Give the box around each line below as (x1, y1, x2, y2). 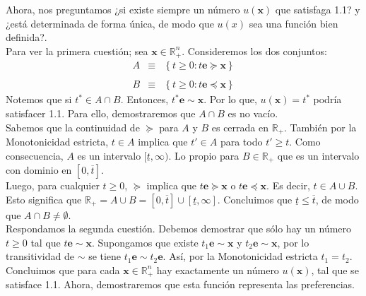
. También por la (284, 119, 357, 134)
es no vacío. (228, 105, 278, 120)
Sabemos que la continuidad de (6, 119, 140, 134)
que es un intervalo (277, 148, 360, 162)
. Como (289, 134, 321, 148)
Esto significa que (6, 191, 82, 206)
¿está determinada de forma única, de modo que (6, 16, 214, 30)
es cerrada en (211, 119, 269, 134)
